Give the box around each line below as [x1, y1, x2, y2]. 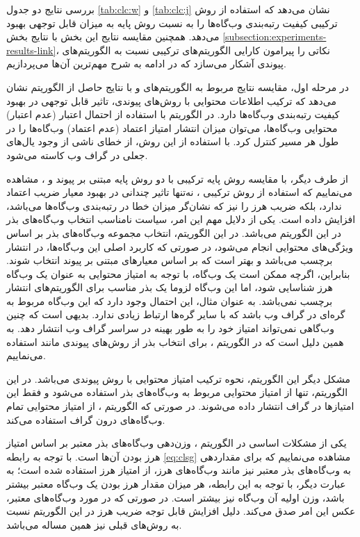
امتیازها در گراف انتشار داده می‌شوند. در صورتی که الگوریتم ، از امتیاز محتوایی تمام [6, 399, 354, 413]
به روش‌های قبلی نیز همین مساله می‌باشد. [6, 517, 182, 531]
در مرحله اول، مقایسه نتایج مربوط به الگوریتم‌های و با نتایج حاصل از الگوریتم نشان [6, 79, 349, 94]
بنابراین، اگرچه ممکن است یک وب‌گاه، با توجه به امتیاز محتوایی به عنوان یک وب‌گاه [6, 266, 350, 281]
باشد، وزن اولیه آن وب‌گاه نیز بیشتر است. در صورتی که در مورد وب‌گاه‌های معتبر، [6, 490, 345, 504]
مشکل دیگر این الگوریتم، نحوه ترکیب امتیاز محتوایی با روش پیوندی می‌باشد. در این [6, 371, 350, 386]
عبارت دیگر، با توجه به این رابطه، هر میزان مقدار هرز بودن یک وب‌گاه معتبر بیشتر [6, 477, 346, 490]
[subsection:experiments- [222, 29, 327, 44]
